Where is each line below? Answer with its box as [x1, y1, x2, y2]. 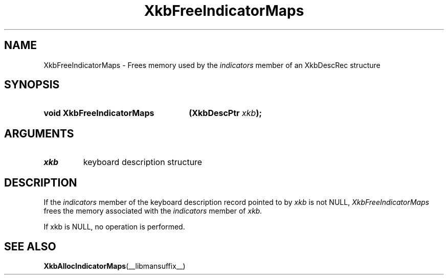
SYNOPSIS [4, 78, 60, 91]
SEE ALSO [4, 240, 56, 253]
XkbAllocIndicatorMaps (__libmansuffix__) [43, 261, 186, 270]
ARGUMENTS [4, 127, 74, 140]
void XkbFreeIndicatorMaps [43, 108, 154, 119]
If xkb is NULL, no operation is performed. [43, 222, 185, 231]
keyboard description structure [83, 157, 203, 168]
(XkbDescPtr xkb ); [189, 108, 262, 119]
